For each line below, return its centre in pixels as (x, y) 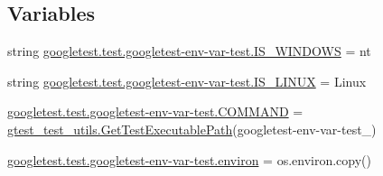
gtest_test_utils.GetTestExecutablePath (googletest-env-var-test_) (192, 129)
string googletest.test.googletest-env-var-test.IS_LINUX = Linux (187, 81)
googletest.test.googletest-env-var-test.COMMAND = (155, 111)
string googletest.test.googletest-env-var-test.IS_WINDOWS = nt (189, 51)
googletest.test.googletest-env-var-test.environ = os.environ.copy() (189, 159)
